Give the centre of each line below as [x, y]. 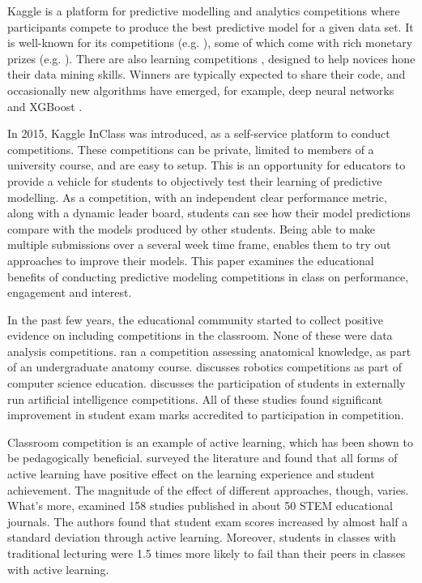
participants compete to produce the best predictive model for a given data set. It [211, 26]
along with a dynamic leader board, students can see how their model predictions [209, 213]
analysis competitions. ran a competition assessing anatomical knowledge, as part [209, 351]
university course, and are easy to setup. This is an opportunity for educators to [207, 165]
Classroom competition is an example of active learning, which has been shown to [210, 442]
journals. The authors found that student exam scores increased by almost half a [208, 521]
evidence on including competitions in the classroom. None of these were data [200, 335]
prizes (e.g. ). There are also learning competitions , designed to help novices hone [211, 58]
